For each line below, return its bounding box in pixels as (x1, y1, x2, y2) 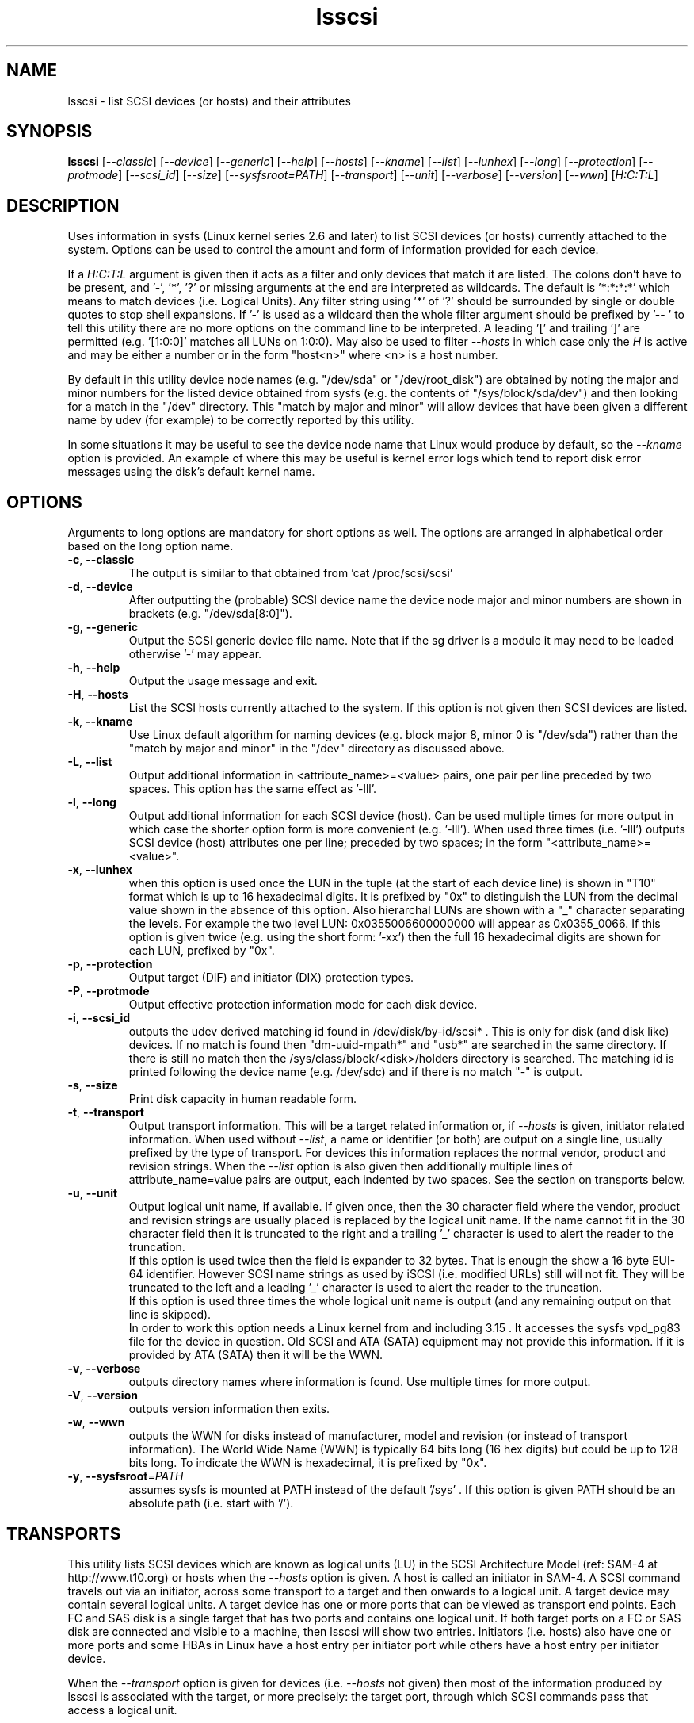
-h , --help (67, 660, 120, 675)
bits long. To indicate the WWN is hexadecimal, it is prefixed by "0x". (128, 1456, 487, 1470)
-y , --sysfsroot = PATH (67, 1469, 184, 1484)
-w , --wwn (67, 1415, 125, 1430)
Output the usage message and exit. (128, 674, 318, 688)
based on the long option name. (67, 539, 234, 553)
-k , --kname (67, 714, 133, 729)
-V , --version (67, 1388, 138, 1403)
